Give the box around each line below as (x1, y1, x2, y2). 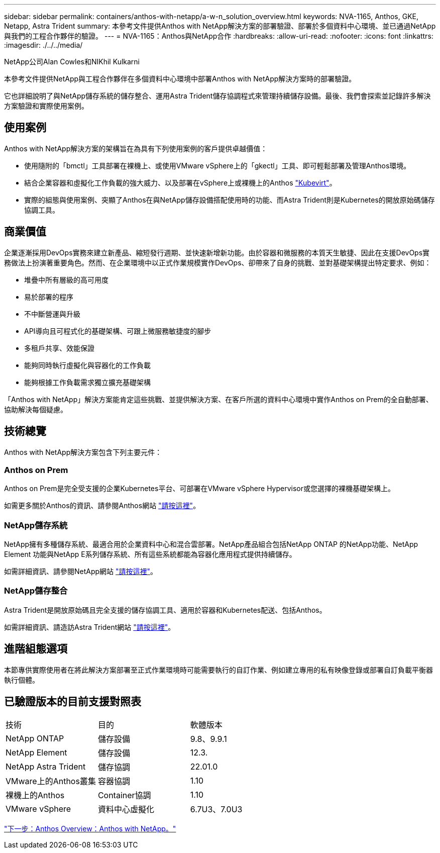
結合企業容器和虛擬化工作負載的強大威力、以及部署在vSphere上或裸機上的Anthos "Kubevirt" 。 (24, 178, 337, 187)
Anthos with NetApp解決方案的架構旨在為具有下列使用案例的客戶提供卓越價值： (4, 144, 268, 153)
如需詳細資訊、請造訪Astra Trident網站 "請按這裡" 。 (4, 622, 175, 631)
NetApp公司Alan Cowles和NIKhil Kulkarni (4, 57, 140, 66)
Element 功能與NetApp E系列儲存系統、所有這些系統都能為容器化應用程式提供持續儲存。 (4, 550, 296, 559)
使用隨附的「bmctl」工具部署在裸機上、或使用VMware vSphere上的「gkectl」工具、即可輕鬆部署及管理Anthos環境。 (24, 161, 411, 170)
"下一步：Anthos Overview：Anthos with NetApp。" (4, 824, 176, 833)
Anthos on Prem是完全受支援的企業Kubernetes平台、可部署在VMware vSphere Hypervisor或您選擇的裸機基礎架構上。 (4, 484, 395, 493)
